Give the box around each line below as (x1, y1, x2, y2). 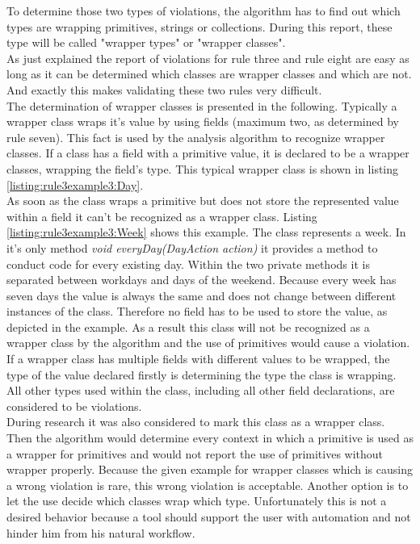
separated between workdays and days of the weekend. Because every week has (6, 271, 397, 288)
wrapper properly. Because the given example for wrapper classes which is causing (6, 461, 413, 478)
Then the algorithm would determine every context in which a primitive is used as (6, 429, 414, 446)
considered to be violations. (6, 397, 142, 414)
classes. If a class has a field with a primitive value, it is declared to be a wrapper (6, 144, 409, 161)
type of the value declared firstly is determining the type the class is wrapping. (6, 366, 397, 383)
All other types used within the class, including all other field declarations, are (6, 382, 395, 399)
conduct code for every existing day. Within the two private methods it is (6, 255, 370, 272)
